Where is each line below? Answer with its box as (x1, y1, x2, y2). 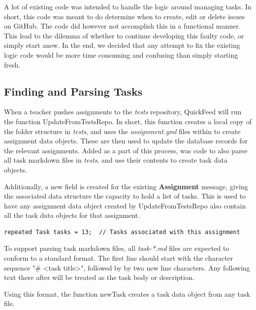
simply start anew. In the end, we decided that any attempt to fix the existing (4, 40, 240, 50)
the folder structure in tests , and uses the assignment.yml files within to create (4, 126, 241, 136)
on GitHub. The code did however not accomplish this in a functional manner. (4, 21, 241, 31)
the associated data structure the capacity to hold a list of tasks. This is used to (4, 191, 246, 201)
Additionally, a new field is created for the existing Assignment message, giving (4, 181, 248, 191)
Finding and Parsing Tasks (4, 83, 143, 99)
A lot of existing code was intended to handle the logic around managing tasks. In (4, 1, 252, 11)
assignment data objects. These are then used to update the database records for (4, 136, 248, 146)
